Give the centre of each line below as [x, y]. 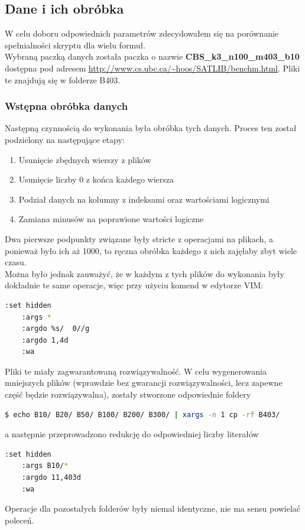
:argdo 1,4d [45, 340]
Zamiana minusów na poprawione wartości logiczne [111, 219]
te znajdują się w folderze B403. [63, 79]
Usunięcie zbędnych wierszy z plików [85, 159]
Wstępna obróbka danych [66, 106]
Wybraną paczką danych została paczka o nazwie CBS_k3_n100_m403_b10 [152, 56]
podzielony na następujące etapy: [65, 139]
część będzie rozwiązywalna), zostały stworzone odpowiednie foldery [128, 394]
